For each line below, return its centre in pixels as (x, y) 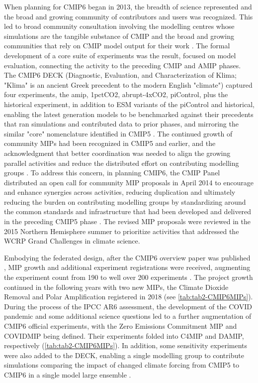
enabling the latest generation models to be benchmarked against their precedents (129, 114)
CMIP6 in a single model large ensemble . (68, 374)
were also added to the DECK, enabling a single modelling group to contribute (124, 355)
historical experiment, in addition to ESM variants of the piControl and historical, (129, 104)
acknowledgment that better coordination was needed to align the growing (117, 153)
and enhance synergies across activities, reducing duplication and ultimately (120, 192)
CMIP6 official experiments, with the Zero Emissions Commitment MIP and (121, 326)
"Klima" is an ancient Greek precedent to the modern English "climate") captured (128, 84)
